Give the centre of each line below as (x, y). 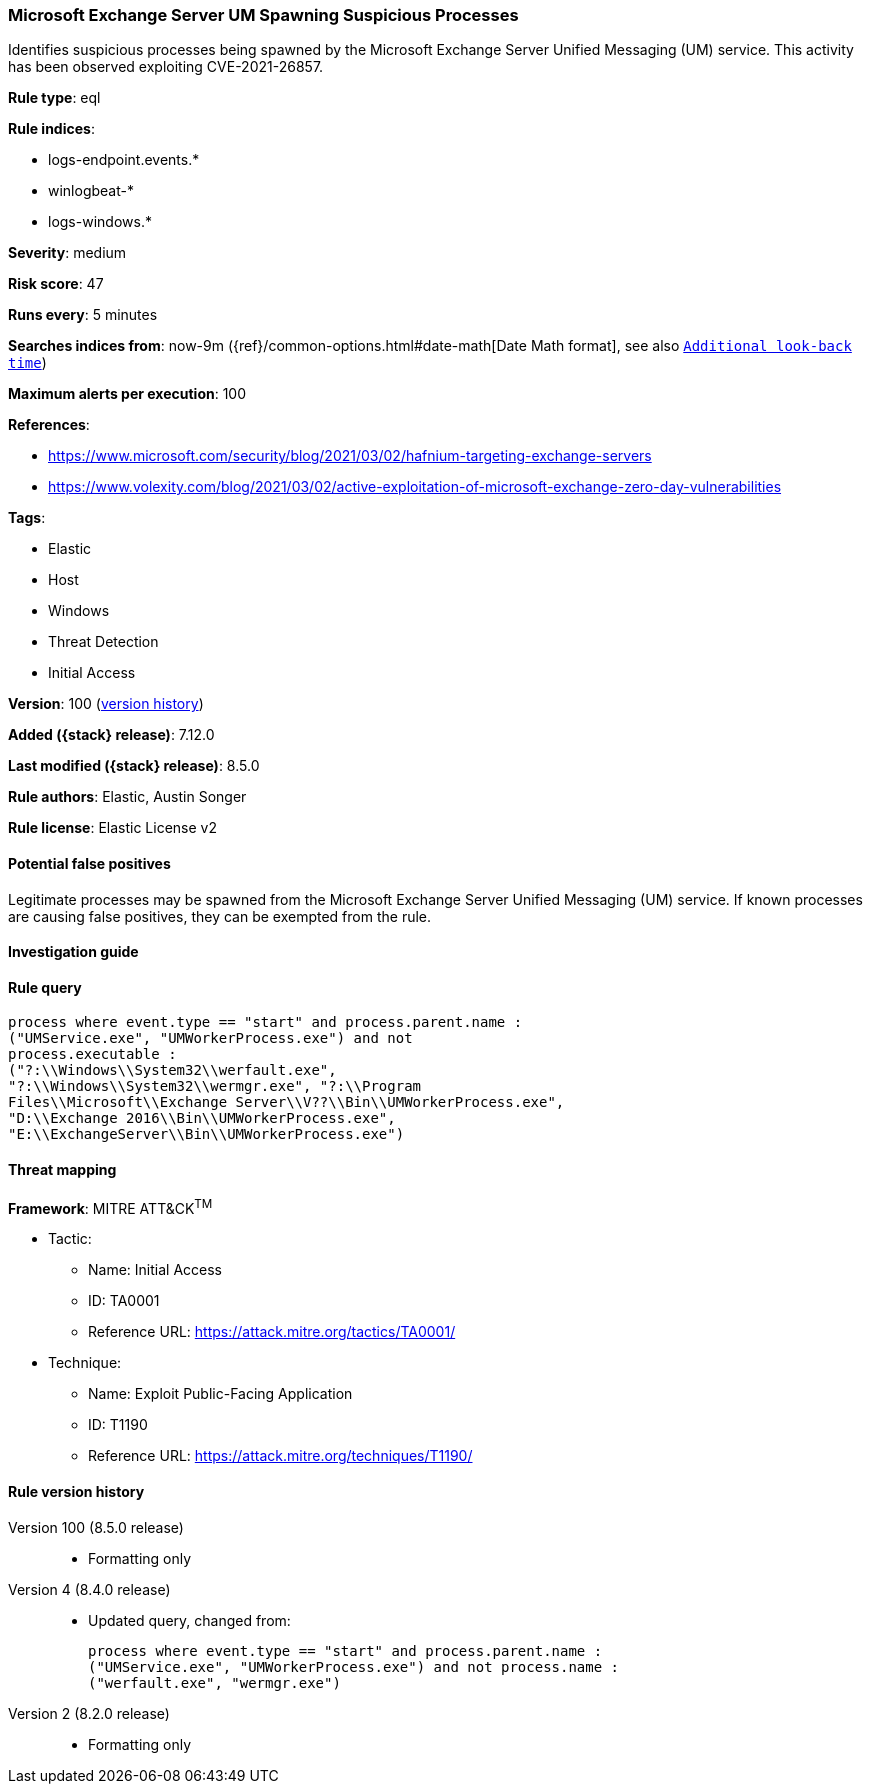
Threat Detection (103, 642)
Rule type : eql (54, 98)
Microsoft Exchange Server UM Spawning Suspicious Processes (263, 15)
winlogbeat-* (91, 191)
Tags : (27, 518)
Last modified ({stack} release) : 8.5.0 (134, 766)
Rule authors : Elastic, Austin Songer (127, 797)
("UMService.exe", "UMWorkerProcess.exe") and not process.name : (354, 1666)
